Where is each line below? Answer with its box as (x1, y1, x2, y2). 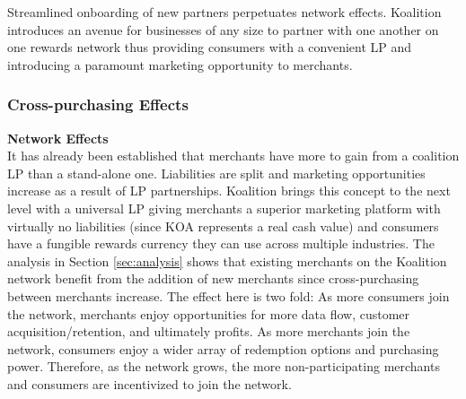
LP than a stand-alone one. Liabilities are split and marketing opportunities (7, 163, 426, 182)
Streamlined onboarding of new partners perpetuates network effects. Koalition (7, 3, 442, 21)
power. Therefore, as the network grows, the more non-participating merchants (7, 357, 440, 376)
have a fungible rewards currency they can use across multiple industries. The (7, 234, 435, 253)
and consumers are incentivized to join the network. (7, 374, 292, 393)
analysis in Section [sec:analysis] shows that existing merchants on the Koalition (7, 251, 447, 270)
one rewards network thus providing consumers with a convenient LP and (7, 38, 412, 56)
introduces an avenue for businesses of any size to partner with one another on (7, 20, 439, 39)
